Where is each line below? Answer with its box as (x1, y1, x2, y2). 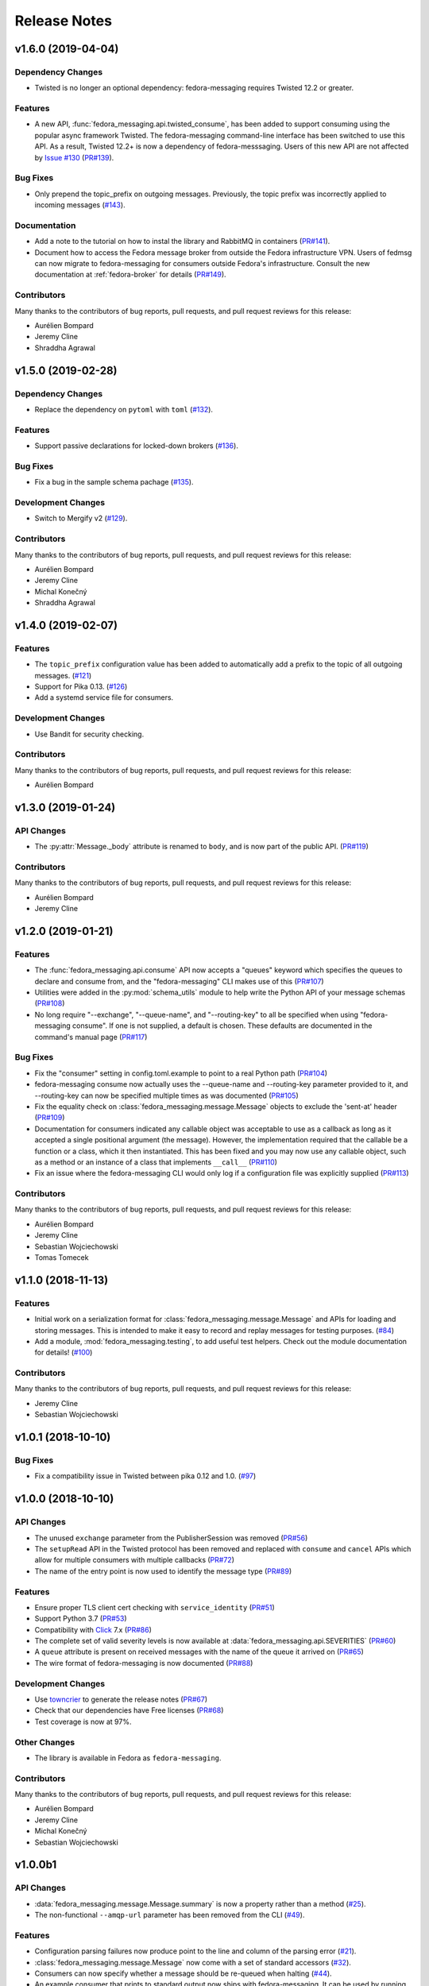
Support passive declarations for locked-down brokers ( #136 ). (34, 441, 238, 450)
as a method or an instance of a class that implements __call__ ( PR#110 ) (34, 1157, 278, 1167)
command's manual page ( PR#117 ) (34, 1032, 148, 1041)
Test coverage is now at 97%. (34, 1717, 132, 1726)
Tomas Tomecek (34, 1253, 89, 1262)
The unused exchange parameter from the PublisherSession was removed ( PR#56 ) (34, 1533, 308, 1543)
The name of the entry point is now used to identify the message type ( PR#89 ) (34, 1566, 292, 1576)
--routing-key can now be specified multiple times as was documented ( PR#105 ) (34, 1091, 300, 1100)
